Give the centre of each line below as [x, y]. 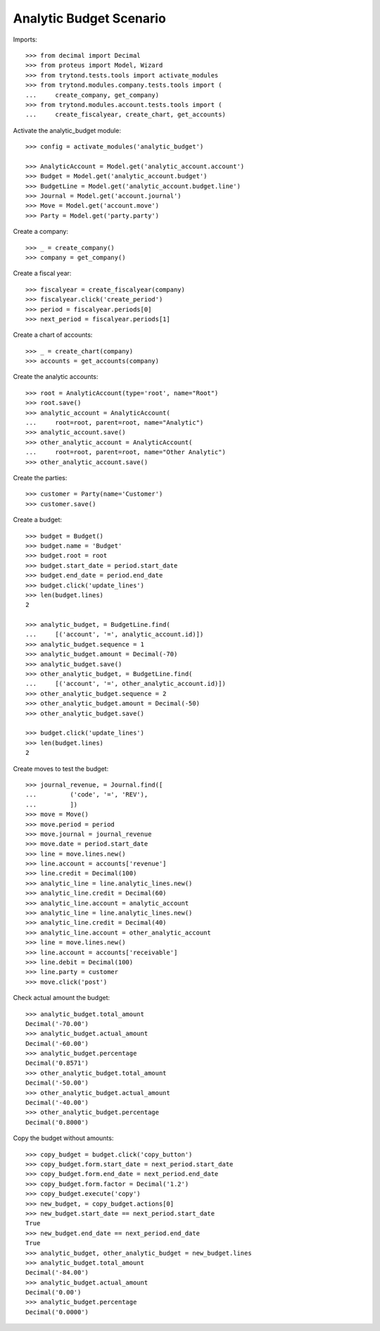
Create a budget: [38, 520]
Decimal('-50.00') [57, 1083]
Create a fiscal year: [42, 273]
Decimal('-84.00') [57, 1273]
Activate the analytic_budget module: [67, 130]
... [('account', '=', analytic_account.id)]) [115, 635]
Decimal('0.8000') [57, 1122]
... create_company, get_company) [93, 95]
